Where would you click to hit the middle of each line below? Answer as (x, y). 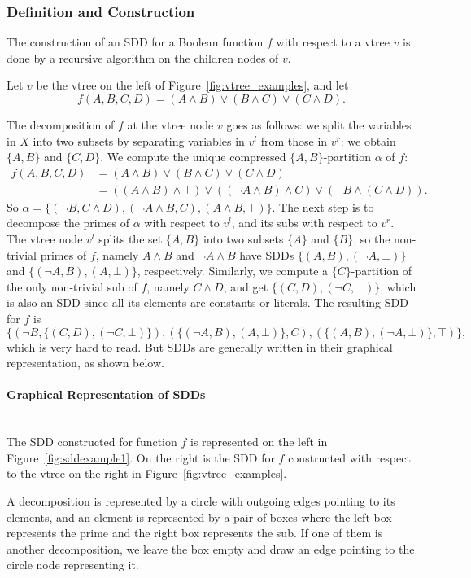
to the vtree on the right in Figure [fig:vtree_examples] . (147, 473)
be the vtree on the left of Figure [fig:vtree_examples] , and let (192, 85)
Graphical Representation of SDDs (106, 394)
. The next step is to (323, 206)
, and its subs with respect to (304, 223)
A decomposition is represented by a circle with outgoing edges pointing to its (201, 500)
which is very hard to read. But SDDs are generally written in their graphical (200, 346)
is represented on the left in (259, 442)
